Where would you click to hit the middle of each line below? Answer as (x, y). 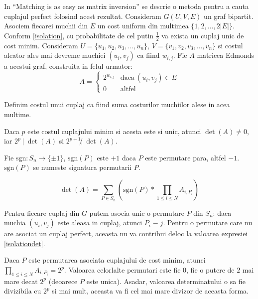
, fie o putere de (210, 270)
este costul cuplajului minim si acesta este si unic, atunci (114, 131)
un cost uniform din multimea (143, 26)
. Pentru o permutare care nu (208, 223)
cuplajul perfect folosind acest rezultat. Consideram (83, 16)
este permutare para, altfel (186, 157)
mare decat (21, 281)
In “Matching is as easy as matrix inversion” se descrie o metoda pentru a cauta (127, 6)
